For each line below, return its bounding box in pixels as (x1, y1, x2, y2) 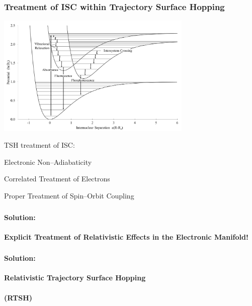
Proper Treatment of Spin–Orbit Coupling (4, 190, 134, 201)
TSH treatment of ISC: (4, 140, 75, 150)
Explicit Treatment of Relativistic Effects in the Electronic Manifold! (4, 231, 248, 242)
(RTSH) (4, 292, 32, 302)
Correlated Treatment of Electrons (4, 173, 110, 184)
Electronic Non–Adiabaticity (4, 156, 92, 167)
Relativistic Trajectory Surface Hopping (4, 272, 146, 283)
